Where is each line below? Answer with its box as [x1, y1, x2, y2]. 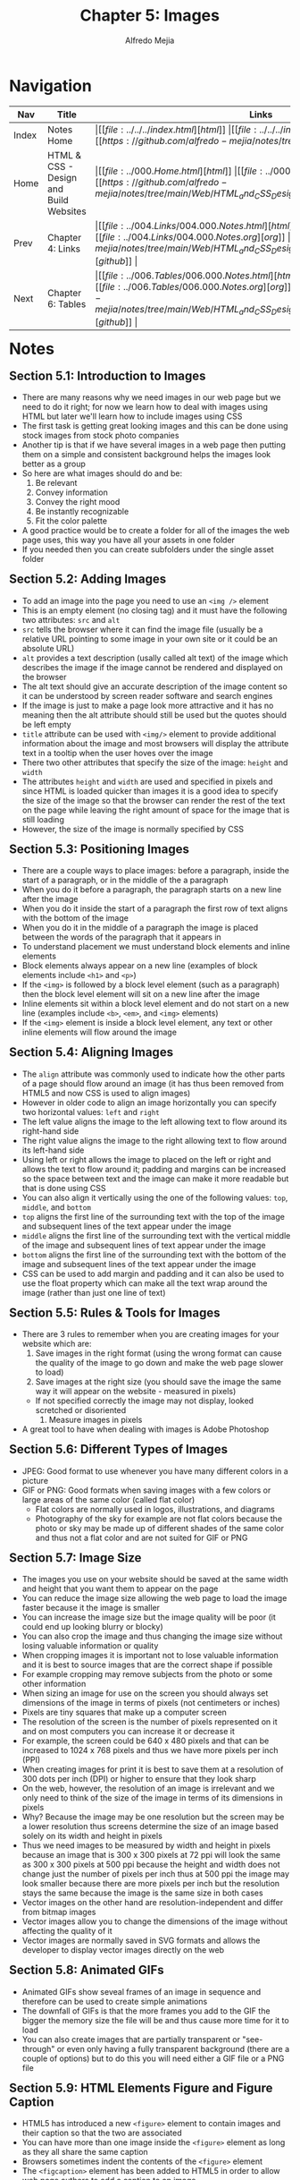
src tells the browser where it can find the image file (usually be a [21, 624, 263, 634]
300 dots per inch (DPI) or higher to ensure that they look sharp [21, 1774, 257, 1784]
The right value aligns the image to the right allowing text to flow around [21, 1135, 287, 1145]
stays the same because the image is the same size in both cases [21, 1887, 263, 1898]
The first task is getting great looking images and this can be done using [21, 421, 288, 431]
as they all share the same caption [21, 2147, 148, 2158]
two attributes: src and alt [21, 614, 121, 625]
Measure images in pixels [48, 1415, 143, 1426]
